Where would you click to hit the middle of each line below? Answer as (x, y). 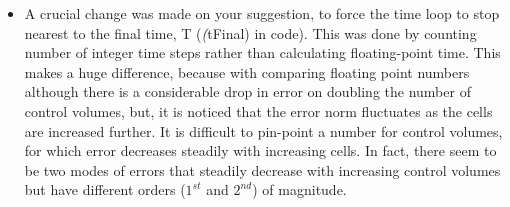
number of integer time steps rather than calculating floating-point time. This (262, 52)
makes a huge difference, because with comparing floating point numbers (247, 71)
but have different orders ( (105, 189)
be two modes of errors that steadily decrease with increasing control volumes (262, 169)
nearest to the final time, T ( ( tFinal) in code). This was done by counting (250, 32)
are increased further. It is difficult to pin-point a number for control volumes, (263, 130)
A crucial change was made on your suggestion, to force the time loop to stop (262, 13)
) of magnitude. (299, 189)
